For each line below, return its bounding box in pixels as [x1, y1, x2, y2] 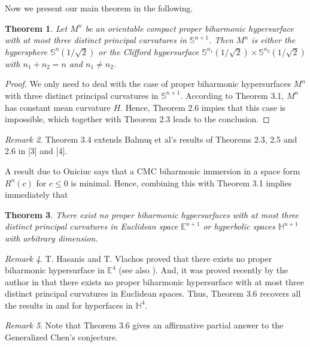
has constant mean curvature [5, 101, 111, 113]
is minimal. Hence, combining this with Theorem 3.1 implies [71, 176, 292, 189]
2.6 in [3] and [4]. [5, 144, 68, 157]
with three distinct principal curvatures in [5, 89, 159, 101]
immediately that [5, 188, 68, 201]
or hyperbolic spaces [203, 220, 275, 233]
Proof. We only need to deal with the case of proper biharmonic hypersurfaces [5, 77, 291, 90]
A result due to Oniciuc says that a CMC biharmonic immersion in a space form [5, 164, 300, 177]
